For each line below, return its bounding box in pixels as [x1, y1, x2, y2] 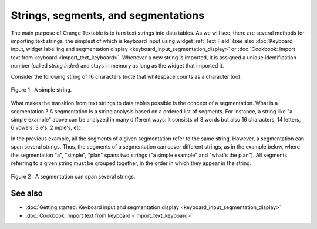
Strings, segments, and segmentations [11, 9, 205, 22]
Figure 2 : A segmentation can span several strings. [11, 173, 136, 180]
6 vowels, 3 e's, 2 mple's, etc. [11, 124, 83, 132]
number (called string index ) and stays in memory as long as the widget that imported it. [11, 62, 224, 69]
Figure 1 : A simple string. [11, 86, 72, 93]
